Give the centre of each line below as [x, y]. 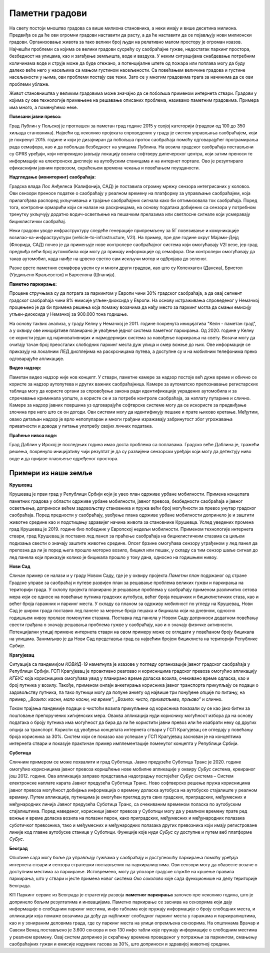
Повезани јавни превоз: [35, 117]
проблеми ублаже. [29, 84]
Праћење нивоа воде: [33, 435]
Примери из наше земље [51, 473]
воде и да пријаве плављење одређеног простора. [64, 458]
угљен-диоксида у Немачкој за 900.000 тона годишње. [69, 314]
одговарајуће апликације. [37, 358]
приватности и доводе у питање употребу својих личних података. [81, 426]
